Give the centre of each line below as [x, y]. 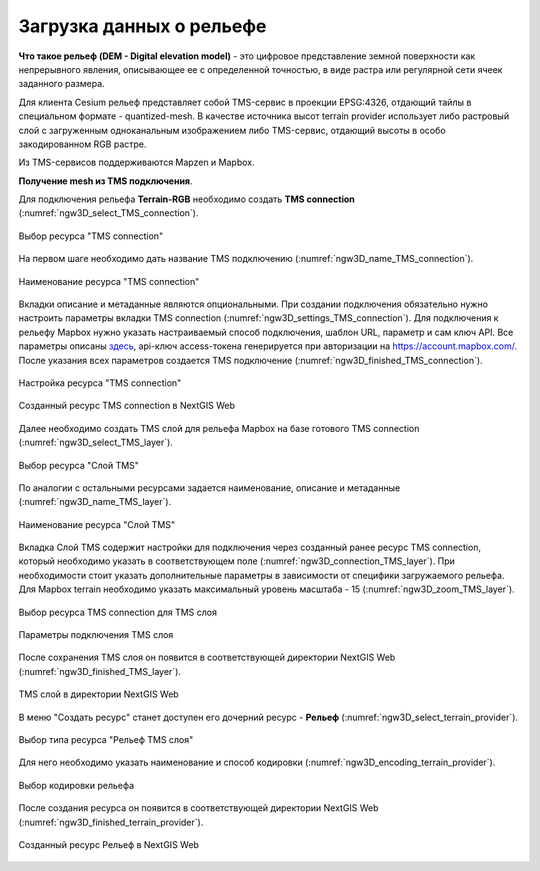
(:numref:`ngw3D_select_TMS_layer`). [96, 442]
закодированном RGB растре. [82, 144]
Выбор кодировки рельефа [76, 785]
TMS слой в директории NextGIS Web [98, 694]
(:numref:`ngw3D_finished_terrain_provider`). [111, 822]
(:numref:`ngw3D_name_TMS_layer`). [95, 502]
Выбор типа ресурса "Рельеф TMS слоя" [106, 739]
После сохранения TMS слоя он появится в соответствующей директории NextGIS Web [207, 657]
